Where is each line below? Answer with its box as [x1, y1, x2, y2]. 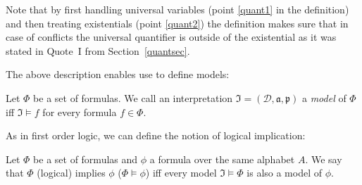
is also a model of [246, 165, 323, 180]
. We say [305, 151, 342, 166]
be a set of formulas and [33, 151, 138, 166]
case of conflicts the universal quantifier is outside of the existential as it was [6, 30, 337, 44]
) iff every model [145, 165, 217, 180]
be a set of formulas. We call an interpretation [33, 90, 233, 105]
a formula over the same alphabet [149, 151, 295, 166]
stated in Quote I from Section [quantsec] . [6, 43, 190, 58]
